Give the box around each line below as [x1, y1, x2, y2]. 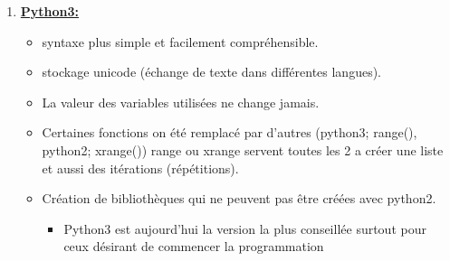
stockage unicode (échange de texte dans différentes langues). [42, 62, 382, 81]
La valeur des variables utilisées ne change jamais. [42, 92, 320, 111]
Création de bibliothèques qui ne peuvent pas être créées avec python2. [42, 189, 436, 208]
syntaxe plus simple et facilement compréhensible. [42, 32, 319, 51]
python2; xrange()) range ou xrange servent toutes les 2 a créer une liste [42, 140, 444, 159]
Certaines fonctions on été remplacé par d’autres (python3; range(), [42, 123, 417, 142]
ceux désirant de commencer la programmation [63, 237, 324, 256]
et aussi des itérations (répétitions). [42, 158, 239, 177]
